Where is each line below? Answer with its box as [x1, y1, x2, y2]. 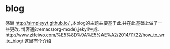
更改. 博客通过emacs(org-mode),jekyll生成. [9, 26, 99, 32]
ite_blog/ [5, 38, 24, 44]
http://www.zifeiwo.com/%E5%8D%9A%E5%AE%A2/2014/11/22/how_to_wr [5, 32, 165, 38]
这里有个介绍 [24, 38, 52, 44]
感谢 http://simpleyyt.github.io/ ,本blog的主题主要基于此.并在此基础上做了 [5, 20, 158, 26]
